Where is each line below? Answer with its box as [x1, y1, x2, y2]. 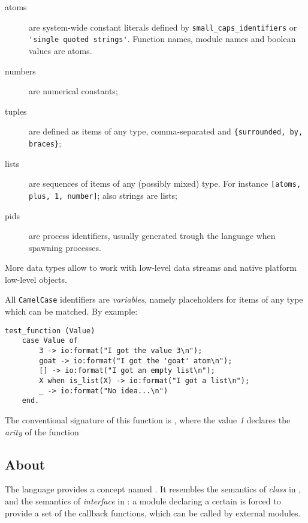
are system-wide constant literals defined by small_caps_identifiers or [29, 20, 297, 33]
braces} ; [29, 136, 62, 149]
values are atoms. [29, 44, 92, 56]
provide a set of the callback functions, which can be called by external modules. [5, 506, 301, 519]
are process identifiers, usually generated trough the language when [29, 229, 276, 242]
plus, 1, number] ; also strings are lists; [29, 189, 177, 201]
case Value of [22, 336, 78, 345]
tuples [5, 104, 27, 117]
